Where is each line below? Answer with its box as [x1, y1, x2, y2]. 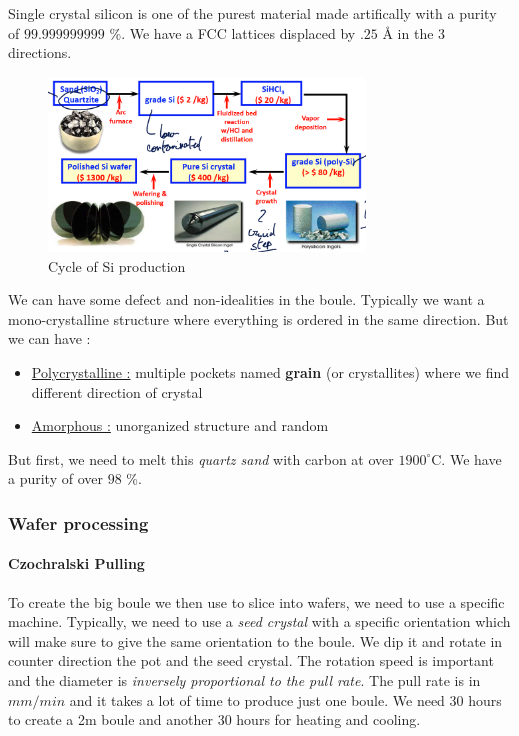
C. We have [431, 448, 502, 469]
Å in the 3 [382, 22, 446, 43]
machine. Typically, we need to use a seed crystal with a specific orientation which [8, 611, 511, 632]
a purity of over [8, 468, 103, 489]
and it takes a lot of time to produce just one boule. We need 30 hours [69, 689, 502, 710]
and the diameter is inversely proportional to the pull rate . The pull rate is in [8, 669, 481, 690]
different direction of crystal [31, 381, 203, 402]
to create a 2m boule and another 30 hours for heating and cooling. [8, 709, 421, 730]
